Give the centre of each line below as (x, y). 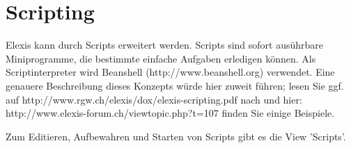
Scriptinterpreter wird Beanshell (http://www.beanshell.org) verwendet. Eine (170, 72)
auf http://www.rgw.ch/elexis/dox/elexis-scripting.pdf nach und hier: (154, 99)
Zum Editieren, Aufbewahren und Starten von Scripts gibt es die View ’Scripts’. (176, 136)
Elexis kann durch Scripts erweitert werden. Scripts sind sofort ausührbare (165, 45)
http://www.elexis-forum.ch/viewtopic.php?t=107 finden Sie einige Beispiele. (170, 113)
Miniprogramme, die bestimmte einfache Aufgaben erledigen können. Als (161, 58)
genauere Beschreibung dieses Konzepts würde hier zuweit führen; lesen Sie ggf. (175, 85)
